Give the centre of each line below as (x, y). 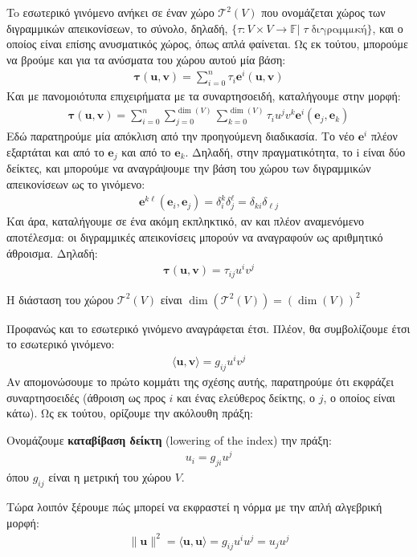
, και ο (388, 28)
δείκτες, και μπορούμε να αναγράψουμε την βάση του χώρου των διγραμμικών (189, 168)
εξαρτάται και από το (55, 151)
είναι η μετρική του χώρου (110, 477)
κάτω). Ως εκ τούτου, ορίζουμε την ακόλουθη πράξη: (130, 413)
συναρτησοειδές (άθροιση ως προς (86, 397)
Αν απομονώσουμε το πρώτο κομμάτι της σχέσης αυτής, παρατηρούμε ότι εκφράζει (200, 381)
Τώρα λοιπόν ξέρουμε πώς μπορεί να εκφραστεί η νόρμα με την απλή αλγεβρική (194, 506)
